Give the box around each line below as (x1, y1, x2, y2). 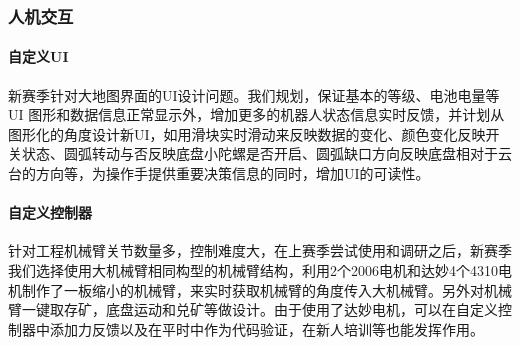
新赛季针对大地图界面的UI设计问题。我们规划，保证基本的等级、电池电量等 (8, 84, 500, 105)
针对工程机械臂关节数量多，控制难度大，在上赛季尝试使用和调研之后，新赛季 (8, 240, 512, 261)
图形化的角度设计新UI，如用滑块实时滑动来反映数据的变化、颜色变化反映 (8, 123, 486, 144)
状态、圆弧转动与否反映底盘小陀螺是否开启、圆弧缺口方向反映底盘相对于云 (21, 143, 512, 164)
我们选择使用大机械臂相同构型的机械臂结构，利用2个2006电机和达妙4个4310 (8, 260, 498, 280)
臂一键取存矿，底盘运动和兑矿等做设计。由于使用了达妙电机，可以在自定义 (8, 299, 498, 320)
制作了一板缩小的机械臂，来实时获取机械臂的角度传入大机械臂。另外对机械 (21, 279, 512, 300)
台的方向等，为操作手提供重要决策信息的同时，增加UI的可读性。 (8, 163, 430, 184)
